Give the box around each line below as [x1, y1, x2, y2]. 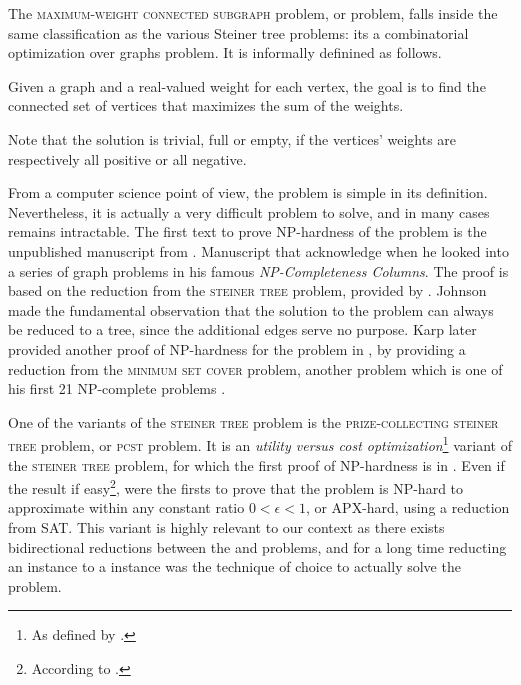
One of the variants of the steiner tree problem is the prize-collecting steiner [8, 411, 499, 432]
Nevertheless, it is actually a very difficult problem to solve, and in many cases [8, 201, 490, 222]
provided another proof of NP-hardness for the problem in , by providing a [8, 338, 466, 359]
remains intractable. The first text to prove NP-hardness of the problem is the [8, 221, 487, 242]
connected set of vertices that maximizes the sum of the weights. [8, 95, 404, 116]
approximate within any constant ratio [8, 497, 245, 518]
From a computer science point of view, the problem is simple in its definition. [8, 182, 488, 203]
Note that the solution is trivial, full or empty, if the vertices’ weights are [8, 128, 457, 149]
